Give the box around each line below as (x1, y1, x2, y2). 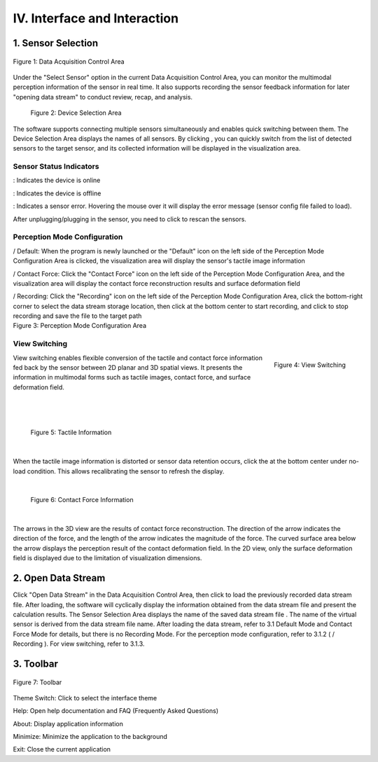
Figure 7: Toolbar (13, 678, 62, 686)
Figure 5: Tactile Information (30, 428, 112, 437)
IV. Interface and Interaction (13, 11, 178, 26)
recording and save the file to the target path (13, 312, 142, 320)
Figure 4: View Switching (274, 361, 346, 369)
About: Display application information (13, 719, 124, 728)
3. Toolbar (13, 658, 59, 670)
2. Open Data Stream (13, 572, 106, 584)
